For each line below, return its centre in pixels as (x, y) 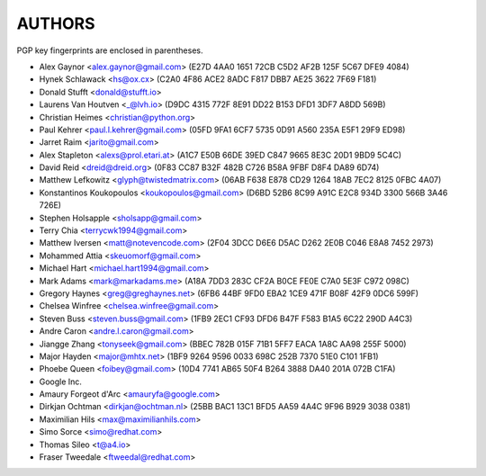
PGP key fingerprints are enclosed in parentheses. (110, 50)
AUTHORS (56, 23)
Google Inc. (61, 382)
